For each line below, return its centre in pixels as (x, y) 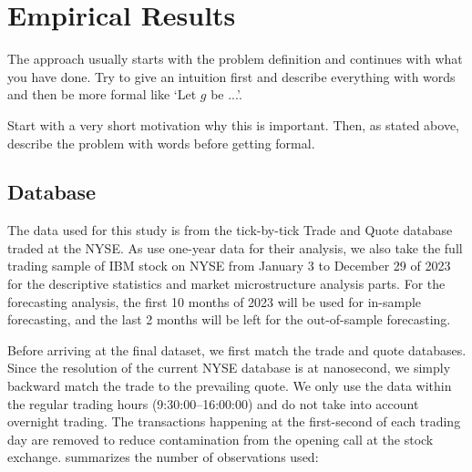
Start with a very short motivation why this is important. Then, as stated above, (233, 124)
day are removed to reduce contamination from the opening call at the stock (221, 439)
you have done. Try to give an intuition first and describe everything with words (231, 76)
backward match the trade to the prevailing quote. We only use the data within (230, 386)
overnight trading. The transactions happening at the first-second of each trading (234, 421)
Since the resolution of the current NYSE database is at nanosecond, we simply (229, 368)
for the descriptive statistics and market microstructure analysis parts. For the (226, 284)
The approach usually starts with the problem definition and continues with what (235, 59)
